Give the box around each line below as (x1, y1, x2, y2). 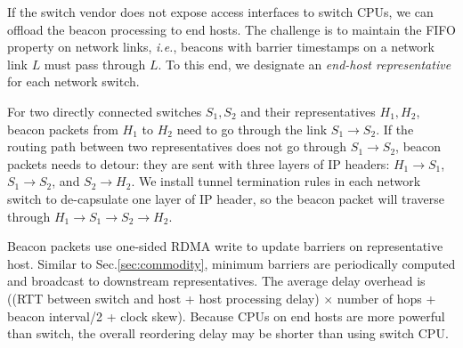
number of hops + (337, 288, 436, 307)
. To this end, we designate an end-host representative (158, 54, 451, 73)
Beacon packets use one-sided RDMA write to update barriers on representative (7, 237, 443, 255)
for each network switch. (7, 72, 140, 91)
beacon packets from (7, 119, 118, 138)
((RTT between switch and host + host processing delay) (7, 288, 320, 307)
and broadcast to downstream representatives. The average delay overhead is (7, 271, 426, 290)
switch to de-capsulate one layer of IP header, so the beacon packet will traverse (7, 189, 444, 207)
